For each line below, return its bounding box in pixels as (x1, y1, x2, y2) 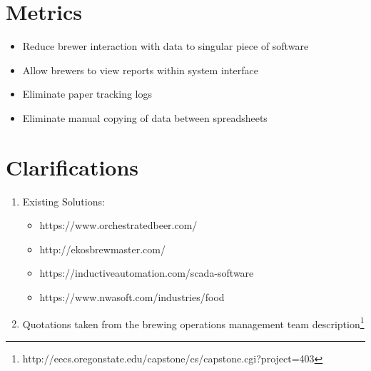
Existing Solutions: (22, 193, 105, 208)
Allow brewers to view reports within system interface (22, 62, 259, 77)
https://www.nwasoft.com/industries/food (39, 290, 225, 304)
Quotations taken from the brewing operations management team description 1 (22, 314, 365, 331)
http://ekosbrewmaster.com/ (39, 241, 166, 256)
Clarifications (6, 152, 139, 181)
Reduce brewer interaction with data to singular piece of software (22, 39, 309, 54)
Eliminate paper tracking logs (22, 86, 152, 101)
